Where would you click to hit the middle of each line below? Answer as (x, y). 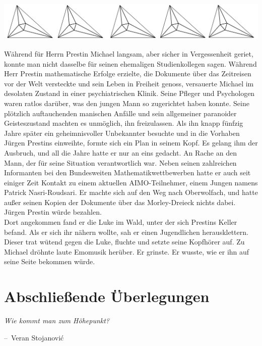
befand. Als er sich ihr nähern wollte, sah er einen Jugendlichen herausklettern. (126, 232)
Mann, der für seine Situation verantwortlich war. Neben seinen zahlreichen (120, 162)
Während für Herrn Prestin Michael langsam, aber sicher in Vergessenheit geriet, (129, 53)
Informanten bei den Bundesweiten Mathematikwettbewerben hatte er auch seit (127, 172)
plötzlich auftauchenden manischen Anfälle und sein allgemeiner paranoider (120, 113)
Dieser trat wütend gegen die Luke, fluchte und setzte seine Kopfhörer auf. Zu (124, 242)
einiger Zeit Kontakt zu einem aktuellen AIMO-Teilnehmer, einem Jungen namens (131, 182)
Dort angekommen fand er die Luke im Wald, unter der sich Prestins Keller (121, 222)
